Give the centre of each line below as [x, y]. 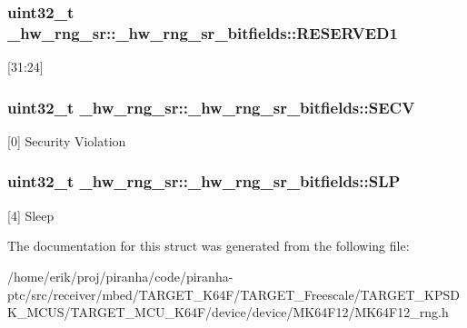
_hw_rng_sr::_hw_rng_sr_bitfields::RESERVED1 [203, 32]
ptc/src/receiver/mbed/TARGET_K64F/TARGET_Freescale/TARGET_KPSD [233, 294]
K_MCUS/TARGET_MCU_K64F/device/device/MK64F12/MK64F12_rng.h [228, 312]
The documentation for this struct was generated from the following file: [209, 246]
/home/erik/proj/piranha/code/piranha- [120, 276]
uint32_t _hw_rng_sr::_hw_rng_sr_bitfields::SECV [211, 107]
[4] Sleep [31, 215]
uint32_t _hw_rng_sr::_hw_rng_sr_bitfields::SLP [204, 181]
